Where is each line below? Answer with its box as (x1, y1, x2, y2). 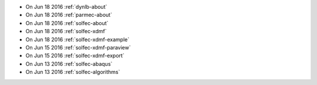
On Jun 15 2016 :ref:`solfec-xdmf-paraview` (25, 44, 131, 51)
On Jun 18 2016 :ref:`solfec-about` (25, 19, 109, 26)
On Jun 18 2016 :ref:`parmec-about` (25, 12, 113, 19)
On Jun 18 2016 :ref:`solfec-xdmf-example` (25, 36, 130, 43)
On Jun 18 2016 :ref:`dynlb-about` (25, 3, 107, 10)
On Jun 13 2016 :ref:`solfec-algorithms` (25, 69, 120, 76)
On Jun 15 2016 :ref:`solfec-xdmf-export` (25, 52, 124, 59)
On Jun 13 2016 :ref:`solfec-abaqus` (25, 60, 113, 67)
